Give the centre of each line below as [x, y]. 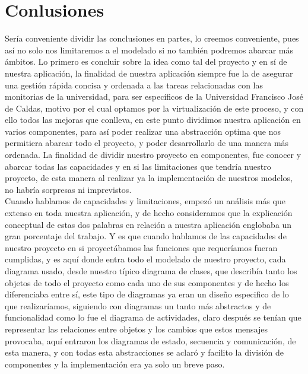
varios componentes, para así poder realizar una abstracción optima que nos [143, 131]
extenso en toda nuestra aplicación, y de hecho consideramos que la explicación [149, 213]
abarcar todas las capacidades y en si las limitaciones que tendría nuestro [138, 166]
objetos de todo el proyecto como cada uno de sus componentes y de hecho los [147, 282]
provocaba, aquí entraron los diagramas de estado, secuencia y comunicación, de [150, 340]
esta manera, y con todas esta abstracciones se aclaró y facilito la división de [144, 352]
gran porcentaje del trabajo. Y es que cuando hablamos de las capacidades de [146, 236]
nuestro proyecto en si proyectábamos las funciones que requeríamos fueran [141, 247]
